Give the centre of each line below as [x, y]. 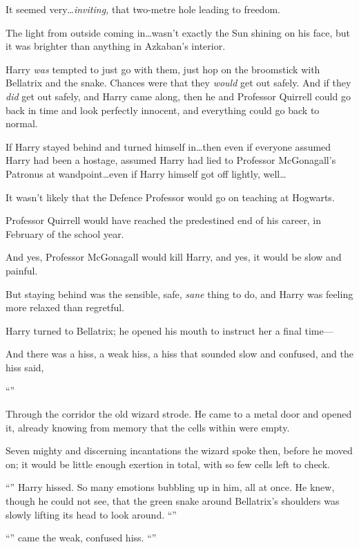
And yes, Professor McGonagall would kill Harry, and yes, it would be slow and [174, 257]
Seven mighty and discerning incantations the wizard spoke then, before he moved [179, 450]
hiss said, [25, 367]
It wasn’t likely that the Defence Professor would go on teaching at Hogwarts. [170, 197]
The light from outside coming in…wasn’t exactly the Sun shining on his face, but [178, 32]
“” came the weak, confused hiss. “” [81, 538]
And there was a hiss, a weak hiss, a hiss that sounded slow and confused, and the [179, 354]
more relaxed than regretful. [65, 307]
